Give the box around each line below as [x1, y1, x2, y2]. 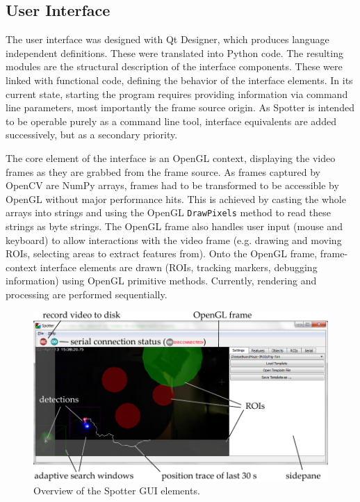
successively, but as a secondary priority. [6, 127, 178, 142]
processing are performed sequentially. [6, 286, 167, 301]
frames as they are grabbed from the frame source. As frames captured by [6, 164, 320, 179]
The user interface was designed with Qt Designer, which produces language [6, 32, 329, 47]
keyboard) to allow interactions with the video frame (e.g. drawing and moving [6, 232, 342, 247]
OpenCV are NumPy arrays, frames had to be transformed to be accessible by [6, 178, 339, 193]
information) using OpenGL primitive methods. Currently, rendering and [6, 273, 317, 288]
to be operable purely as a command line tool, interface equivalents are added [6, 113, 336, 128]
